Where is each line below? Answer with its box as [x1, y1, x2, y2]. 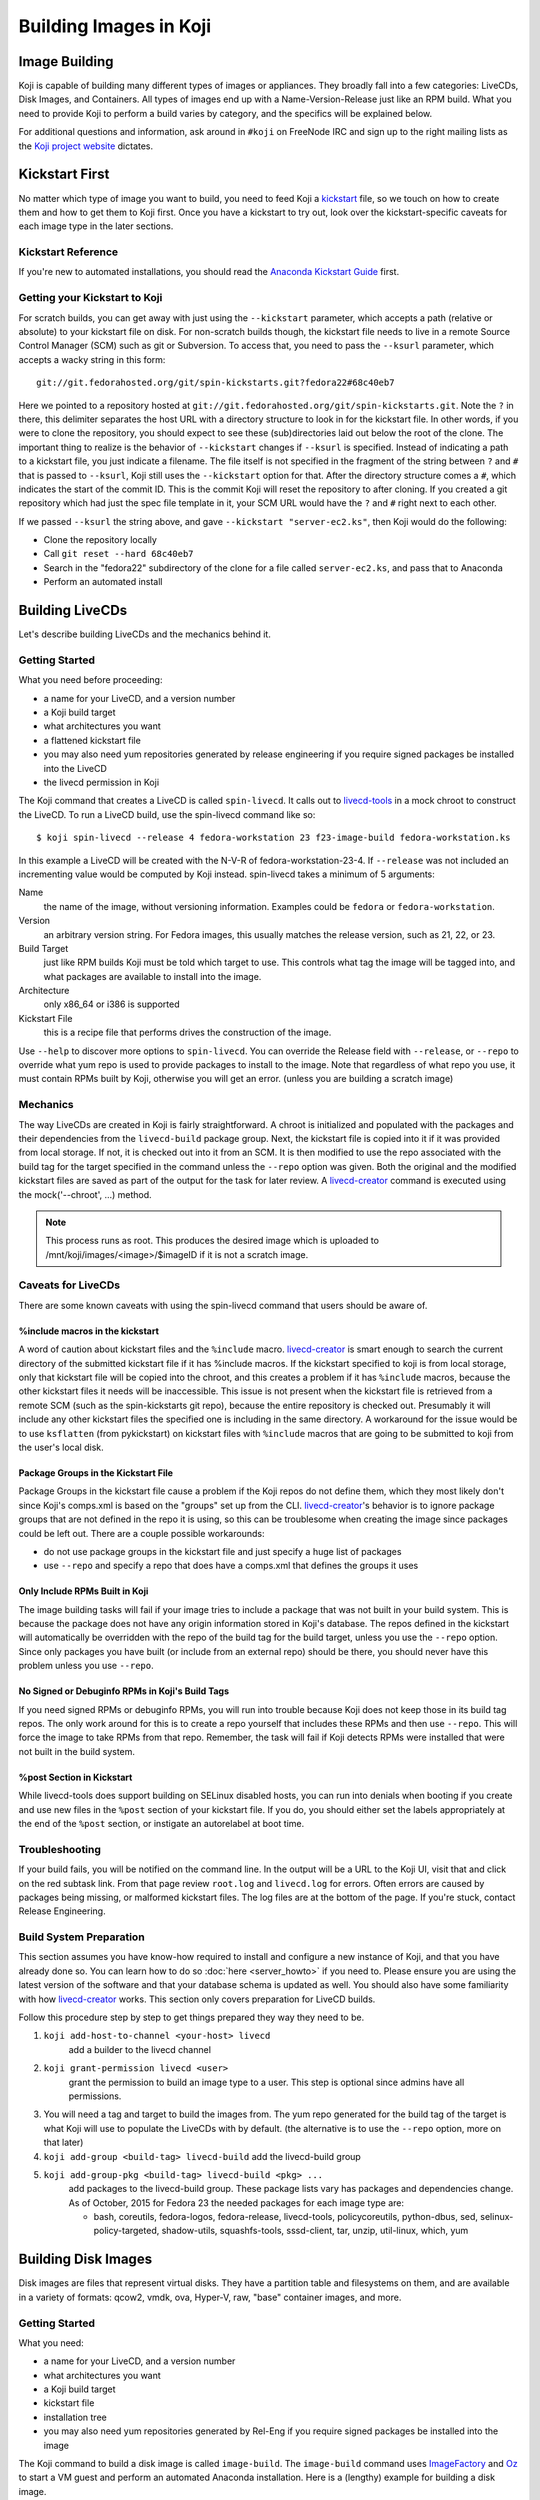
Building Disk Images [18, 2251, 153, 2268]
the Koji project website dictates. [18, 140, 154, 152]
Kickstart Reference [18, 245, 119, 259]
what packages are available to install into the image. [43, 970, 262, 982]
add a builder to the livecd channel [68, 2043, 212, 2055]
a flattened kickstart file [43, 734, 142, 746]
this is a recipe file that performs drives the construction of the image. [43, 1026, 332, 1039]
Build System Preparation [18, 1930, 145, 1944]
